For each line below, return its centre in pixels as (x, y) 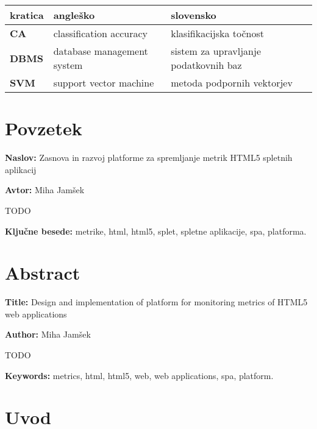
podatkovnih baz (206, 65)
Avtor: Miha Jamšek (45, 190)
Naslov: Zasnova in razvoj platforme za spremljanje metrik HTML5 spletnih (149, 158)
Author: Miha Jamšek (48, 334)
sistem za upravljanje (216, 51)
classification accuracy (101, 33)
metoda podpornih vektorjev (232, 83)
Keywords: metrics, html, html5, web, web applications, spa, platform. (139, 375)
